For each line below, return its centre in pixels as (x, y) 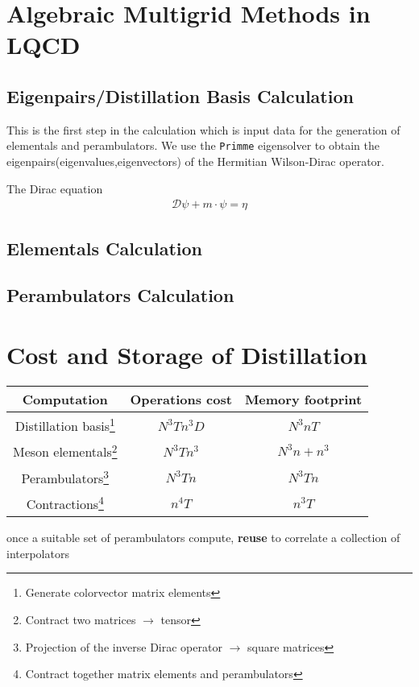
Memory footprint (303, 399)
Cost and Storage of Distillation (187, 354)
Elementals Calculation (105, 248)
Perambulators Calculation (120, 295)
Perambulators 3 (65, 476)
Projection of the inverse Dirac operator (124, 646)
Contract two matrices (81, 620)
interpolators (38, 553)
